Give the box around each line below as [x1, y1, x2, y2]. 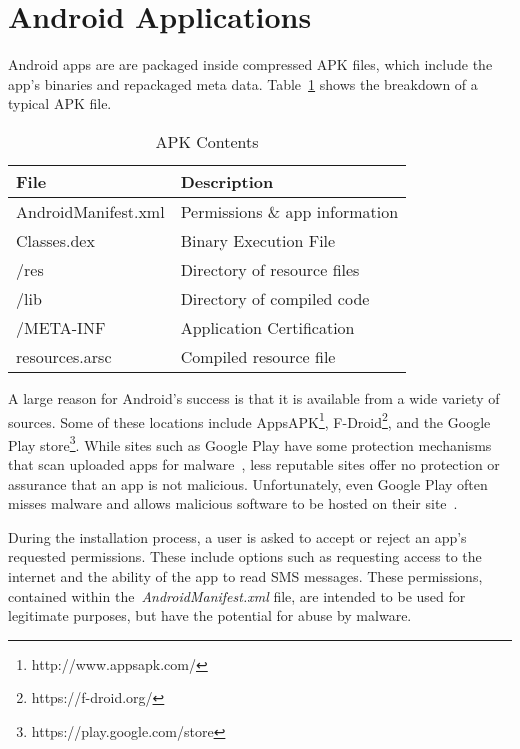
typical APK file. [8, 93, 112, 114]
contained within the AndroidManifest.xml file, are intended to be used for [8, 585, 466, 606]
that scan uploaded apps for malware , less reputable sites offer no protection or [8, 454, 500, 474]
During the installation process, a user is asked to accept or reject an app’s [8, 526, 467, 547]
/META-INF [16, 315, 106, 339]
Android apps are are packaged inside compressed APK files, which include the [8, 54, 493, 75]
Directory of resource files [180, 257, 360, 281]
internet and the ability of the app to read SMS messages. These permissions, [8, 565, 483, 586]
